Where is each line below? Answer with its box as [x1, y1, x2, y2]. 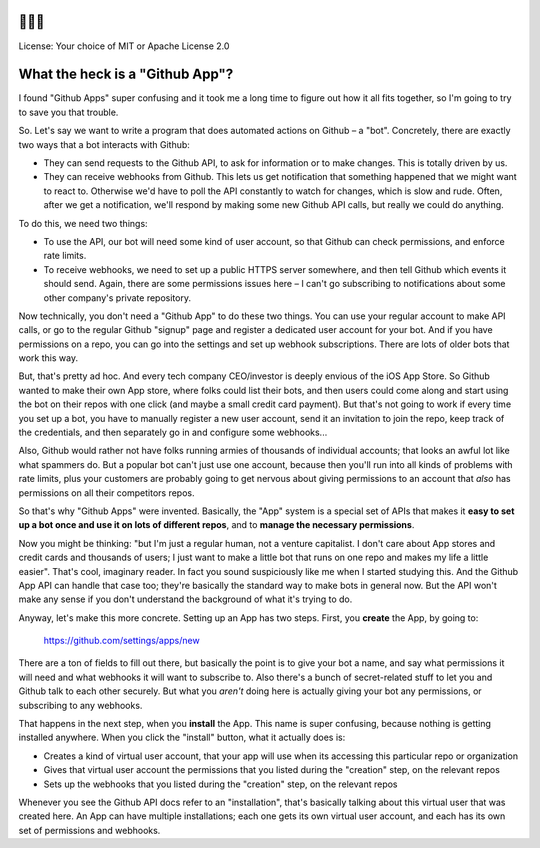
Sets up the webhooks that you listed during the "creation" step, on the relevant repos [43, 778, 399, 790]
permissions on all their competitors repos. [18, 486, 195, 499]
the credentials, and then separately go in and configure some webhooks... [18, 426, 328, 439]
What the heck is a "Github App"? [18, 66, 234, 83]
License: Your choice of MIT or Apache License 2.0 [18, 40, 230, 52]
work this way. [18, 352, 79, 364]
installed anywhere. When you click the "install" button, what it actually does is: [18, 731, 346, 744]
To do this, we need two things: [18, 217, 149, 229]
